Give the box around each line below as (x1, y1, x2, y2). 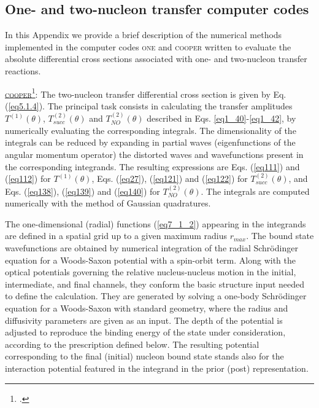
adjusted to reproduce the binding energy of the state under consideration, (5, 326, 286, 339)
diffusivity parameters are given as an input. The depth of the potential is (5, 313, 283, 326)
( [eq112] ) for (5, 172, 51, 185)
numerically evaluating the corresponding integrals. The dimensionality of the (5, 124, 296, 136)
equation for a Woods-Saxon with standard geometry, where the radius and (5, 301, 288, 314)
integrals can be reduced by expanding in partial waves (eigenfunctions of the (5, 136, 296, 149)
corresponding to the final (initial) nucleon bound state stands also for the (5, 350, 284, 363)
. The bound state (246, 229, 314, 242)
